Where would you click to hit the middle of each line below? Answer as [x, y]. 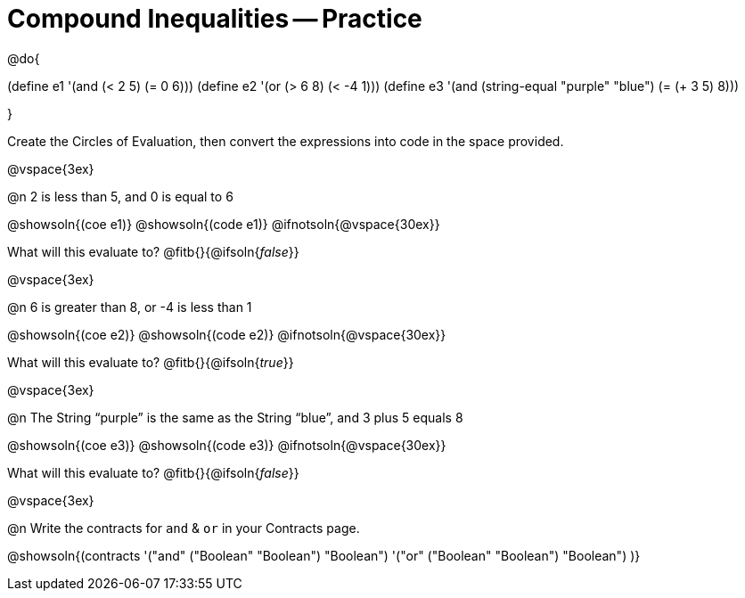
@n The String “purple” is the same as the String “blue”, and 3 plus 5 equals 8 [235, 417]
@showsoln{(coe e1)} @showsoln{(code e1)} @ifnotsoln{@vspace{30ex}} [224, 224]
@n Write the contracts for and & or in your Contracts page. [184, 528]
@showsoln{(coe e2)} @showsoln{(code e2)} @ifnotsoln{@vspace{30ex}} [227, 334]
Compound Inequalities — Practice [215, 19]
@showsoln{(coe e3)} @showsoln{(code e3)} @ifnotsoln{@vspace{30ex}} [227, 445]
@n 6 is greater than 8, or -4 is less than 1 [130, 307]
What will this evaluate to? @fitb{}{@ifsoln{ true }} [151, 362]
